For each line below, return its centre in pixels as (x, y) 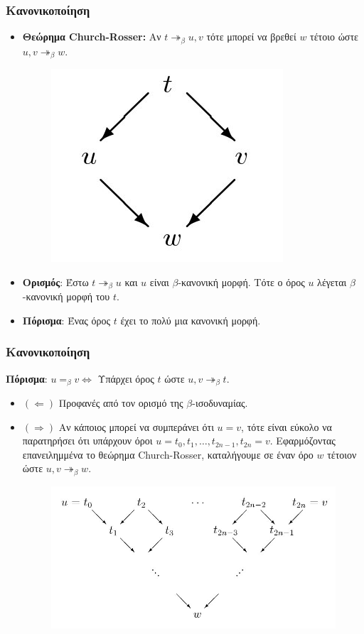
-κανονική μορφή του (66, 296)
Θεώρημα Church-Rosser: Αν (92, 37)
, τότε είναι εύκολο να (287, 426)
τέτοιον (342, 454)
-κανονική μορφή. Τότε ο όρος (241, 282)
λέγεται (332, 282)
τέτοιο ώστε (334, 37)
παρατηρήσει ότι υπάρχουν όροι (87, 441)
